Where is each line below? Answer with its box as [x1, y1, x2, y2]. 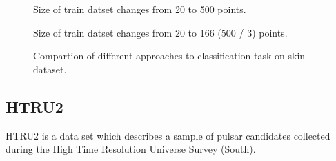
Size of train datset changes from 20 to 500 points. [33, 2, 246, 16]
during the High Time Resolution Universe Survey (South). [6, 142, 256, 156]
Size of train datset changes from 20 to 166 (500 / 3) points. [33, 25, 288, 39]
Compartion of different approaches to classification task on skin [33, 48, 306, 63]
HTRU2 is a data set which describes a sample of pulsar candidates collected [6, 128, 330, 142]
